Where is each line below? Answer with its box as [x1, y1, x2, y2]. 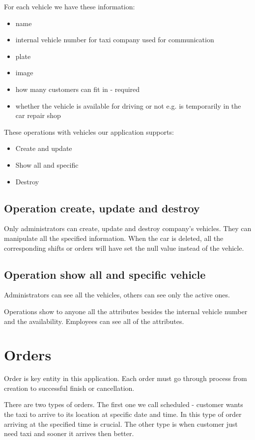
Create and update [15, 143, 72, 153]
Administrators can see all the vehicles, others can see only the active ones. [4, 290, 230, 300]
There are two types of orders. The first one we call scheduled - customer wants [4, 399, 243, 410]
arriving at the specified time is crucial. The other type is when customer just [4, 418, 238, 429]
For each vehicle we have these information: [4, 1, 135, 11]
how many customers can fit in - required [15, 84, 140, 94]
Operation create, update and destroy [4, 200, 200, 215]
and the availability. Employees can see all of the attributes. [4, 316, 184, 326]
